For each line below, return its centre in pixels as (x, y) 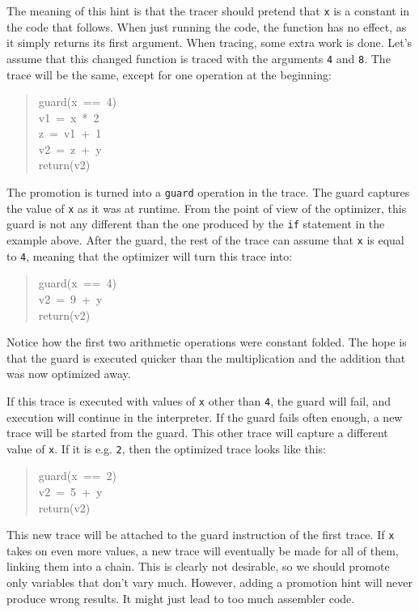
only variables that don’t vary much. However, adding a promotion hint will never (209, 582)
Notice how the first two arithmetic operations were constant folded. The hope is (207, 342)
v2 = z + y (70, 149)
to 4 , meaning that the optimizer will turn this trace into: (150, 255)
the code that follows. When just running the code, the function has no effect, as (207, 26)
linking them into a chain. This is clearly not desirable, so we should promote (198, 566)
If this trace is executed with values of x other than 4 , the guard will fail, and (199, 400)
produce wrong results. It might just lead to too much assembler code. (181, 598)
